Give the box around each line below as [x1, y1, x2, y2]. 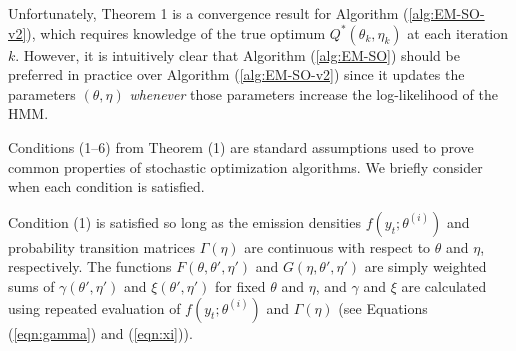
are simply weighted [364, 256, 487, 277]
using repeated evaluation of [8, 297, 181, 318]
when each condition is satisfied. [8, 176, 205, 197]
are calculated [401, 275, 487, 296]
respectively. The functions [8, 256, 172, 277]
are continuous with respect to [244, 236, 431, 257]
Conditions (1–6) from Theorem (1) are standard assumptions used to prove [8, 136, 474, 157]
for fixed [215, 275, 266, 296]
